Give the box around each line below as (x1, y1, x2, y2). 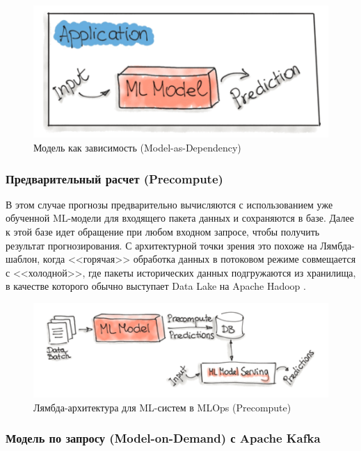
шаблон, (6, 252, 40, 266)
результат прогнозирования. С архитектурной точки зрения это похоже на (6, 238, 317, 252)
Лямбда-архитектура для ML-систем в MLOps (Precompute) (33, 400, 291, 414)
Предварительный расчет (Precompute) (6, 170, 223, 187)
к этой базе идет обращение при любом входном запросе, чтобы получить (6, 224, 320, 239)
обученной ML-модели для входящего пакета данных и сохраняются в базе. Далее (6, 211, 354, 225)
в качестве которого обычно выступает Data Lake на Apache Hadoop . (6, 279, 306, 293)
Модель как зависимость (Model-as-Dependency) (33, 140, 241, 155)
